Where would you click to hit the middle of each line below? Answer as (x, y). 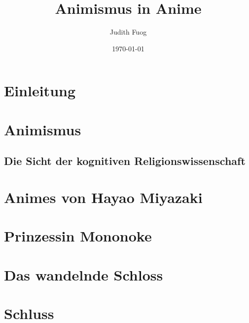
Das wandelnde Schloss (84, 274)
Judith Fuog (128, 32)
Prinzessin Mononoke (78, 236)
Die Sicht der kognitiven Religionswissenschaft (125, 161)
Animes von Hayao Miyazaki (103, 197)
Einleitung (40, 91)
